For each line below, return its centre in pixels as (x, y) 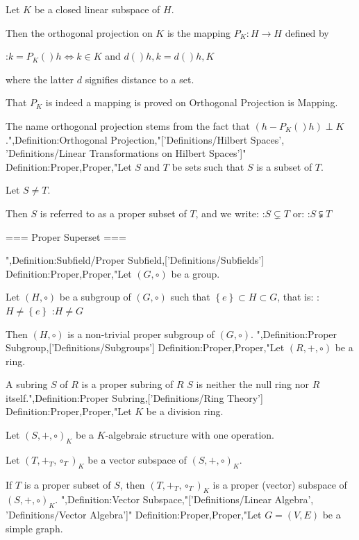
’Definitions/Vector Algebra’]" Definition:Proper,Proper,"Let (134, 515)
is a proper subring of (127, 384)
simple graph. (34, 528)
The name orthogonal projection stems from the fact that (128, 125)
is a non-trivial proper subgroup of (141, 334)
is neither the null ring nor (252, 384)
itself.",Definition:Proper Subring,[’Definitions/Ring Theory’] (134, 397)
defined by (307, 32)
